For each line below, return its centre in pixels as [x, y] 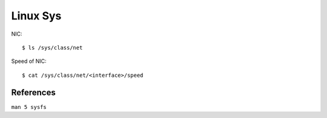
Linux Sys [36, 16]
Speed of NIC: [29, 61]
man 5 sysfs [29, 107]
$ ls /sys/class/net [52, 48]
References [33, 92]
